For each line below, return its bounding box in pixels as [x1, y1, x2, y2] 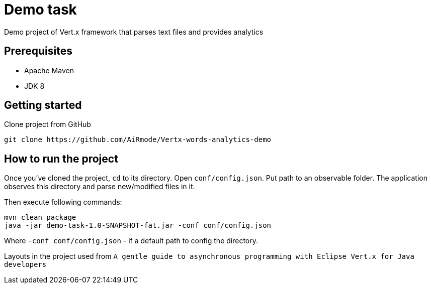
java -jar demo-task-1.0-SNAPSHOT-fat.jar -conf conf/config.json [4, 221, 272, 230]
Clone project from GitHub [4, 120, 91, 129]
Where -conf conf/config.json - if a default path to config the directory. [4, 236, 258, 245]
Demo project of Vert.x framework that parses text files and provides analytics [4, 27, 264, 36]
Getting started [4, 99, 82, 112]
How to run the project [4, 152, 118, 165]
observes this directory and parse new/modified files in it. [4, 182, 195, 191]
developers [4, 260, 47, 269]
